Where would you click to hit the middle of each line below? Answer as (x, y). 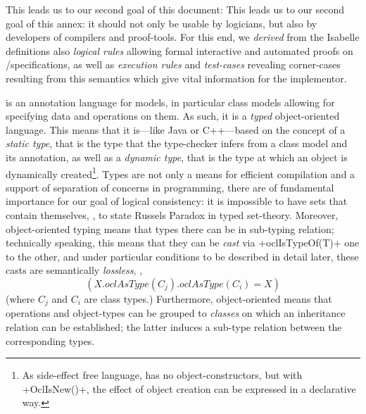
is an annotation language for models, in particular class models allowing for (170, 102)
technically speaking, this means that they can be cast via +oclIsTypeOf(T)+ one (183, 243)
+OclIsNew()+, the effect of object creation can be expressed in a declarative (189, 388)
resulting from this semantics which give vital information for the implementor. (176, 78)
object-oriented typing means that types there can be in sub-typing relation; (170, 228)
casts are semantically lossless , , (74, 270)
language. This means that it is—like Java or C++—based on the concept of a (176, 129)
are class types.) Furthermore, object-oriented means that (208, 298)
